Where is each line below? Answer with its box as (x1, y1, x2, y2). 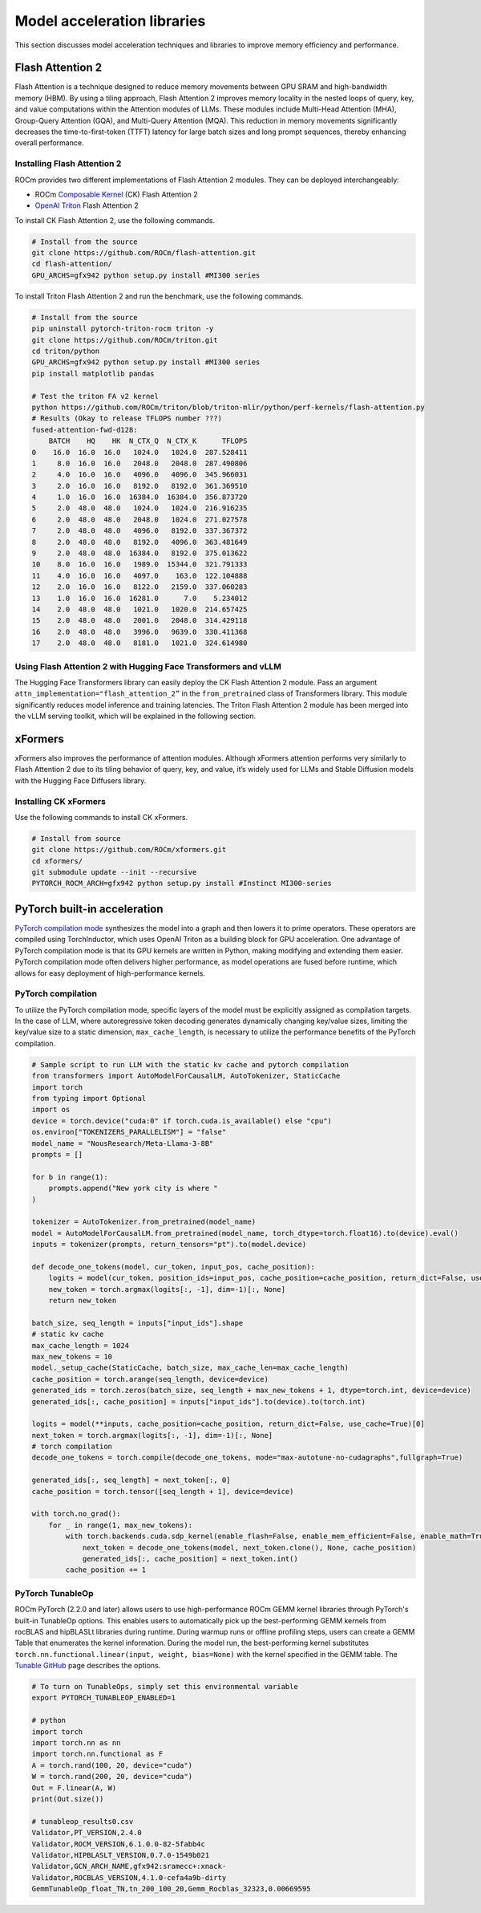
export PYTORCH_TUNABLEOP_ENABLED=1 (31, 1693, 176, 1703)
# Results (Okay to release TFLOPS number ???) (31, 414, 222, 423)
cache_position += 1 (65, 1566, 147, 1574)
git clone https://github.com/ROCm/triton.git (31, 335, 218, 344)
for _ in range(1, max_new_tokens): (48, 1521, 192, 1529)
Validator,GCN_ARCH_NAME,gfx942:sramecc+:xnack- (31, 1862, 227, 1871)
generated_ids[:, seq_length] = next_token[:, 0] (31, 1476, 231, 1485)
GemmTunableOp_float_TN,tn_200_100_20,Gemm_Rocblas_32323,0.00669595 (31, 1884, 311, 1894)
